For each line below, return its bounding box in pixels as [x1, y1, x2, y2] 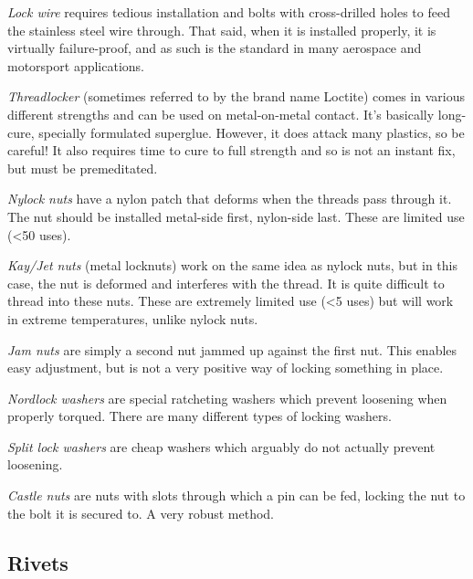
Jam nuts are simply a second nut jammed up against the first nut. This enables [7, 340, 457, 359]
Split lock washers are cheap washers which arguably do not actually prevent [7, 437, 436, 456]
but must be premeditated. [7, 158, 158, 177]
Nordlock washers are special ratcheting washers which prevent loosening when [7, 388, 447, 407]
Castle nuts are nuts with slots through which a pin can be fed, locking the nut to [7, 486, 466, 505]
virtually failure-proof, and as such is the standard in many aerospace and [7, 38, 422, 58]
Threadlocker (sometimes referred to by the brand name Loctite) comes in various [7, 87, 465, 106]
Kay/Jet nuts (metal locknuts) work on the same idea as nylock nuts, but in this [7, 256, 457, 275]
